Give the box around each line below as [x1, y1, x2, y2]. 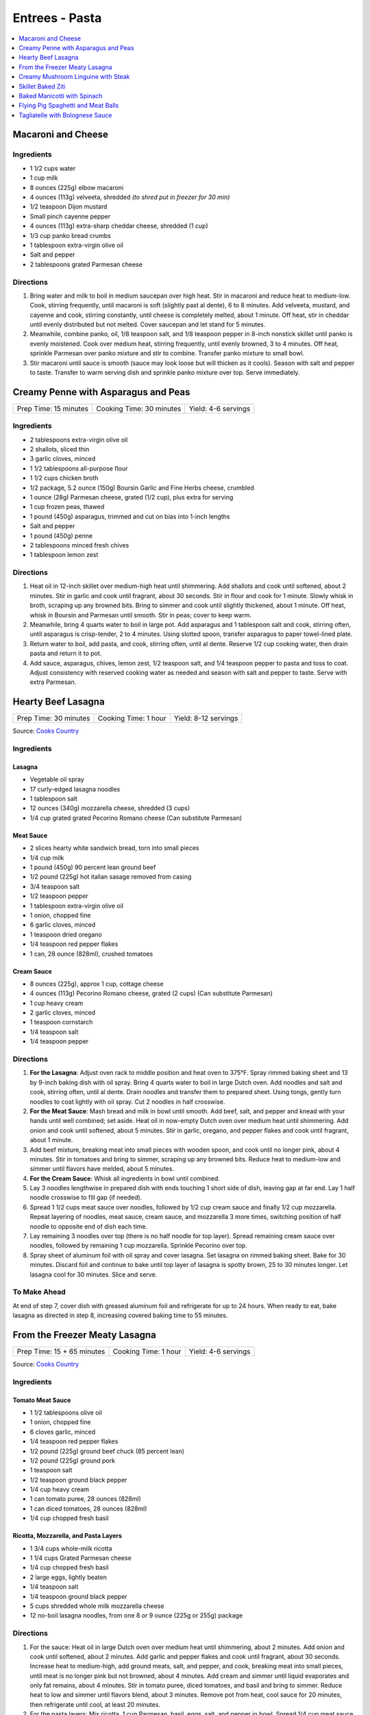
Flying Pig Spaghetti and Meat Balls [18, 102, 119, 110]
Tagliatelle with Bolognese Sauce [18, 110, 112, 119]
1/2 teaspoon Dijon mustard [29, 202, 108, 211]
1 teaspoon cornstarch [29, 1018, 93, 1026]
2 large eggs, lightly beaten [29, 1573, 108, 1581]
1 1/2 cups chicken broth [29, 474, 99, 482]
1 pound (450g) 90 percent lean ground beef [29, 863, 156, 871]
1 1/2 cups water [29, 164, 76, 172]
